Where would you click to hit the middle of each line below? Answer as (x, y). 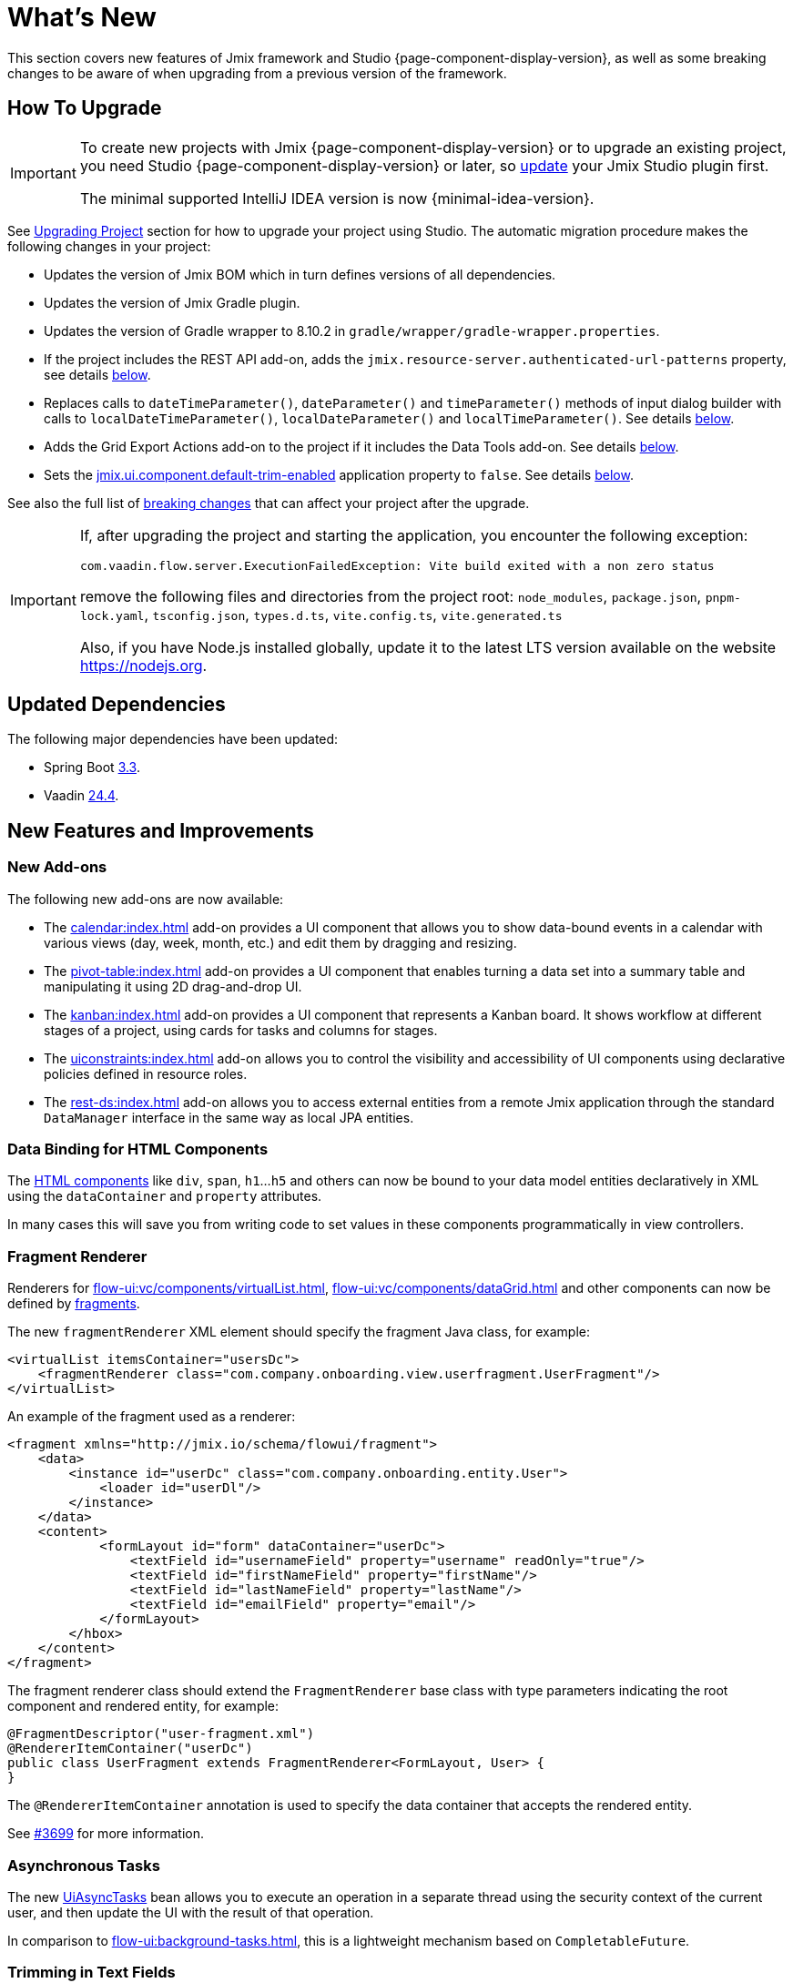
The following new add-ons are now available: (146, 899)
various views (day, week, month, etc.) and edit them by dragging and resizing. (280, 942)
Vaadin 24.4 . (81, 796)
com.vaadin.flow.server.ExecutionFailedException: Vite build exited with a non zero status (397, 565)
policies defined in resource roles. (146, 1073)
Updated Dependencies (117, 705)
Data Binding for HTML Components (138, 1149)
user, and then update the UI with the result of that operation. (191, 1912)
